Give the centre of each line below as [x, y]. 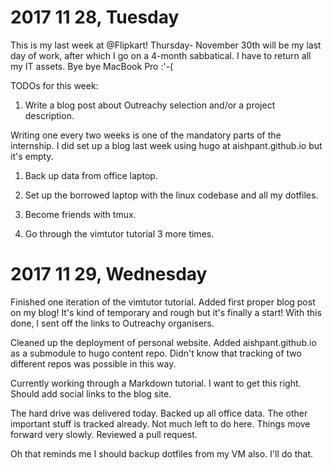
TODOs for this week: [54, 85]
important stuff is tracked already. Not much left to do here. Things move [160, 423]
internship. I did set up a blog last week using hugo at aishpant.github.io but [166, 145]
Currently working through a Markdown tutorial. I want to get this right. [156, 383]
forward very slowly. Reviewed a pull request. [104, 434]
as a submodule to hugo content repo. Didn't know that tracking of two [156, 353]
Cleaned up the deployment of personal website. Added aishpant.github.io [163, 342]
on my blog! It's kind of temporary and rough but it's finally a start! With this [166, 312]
